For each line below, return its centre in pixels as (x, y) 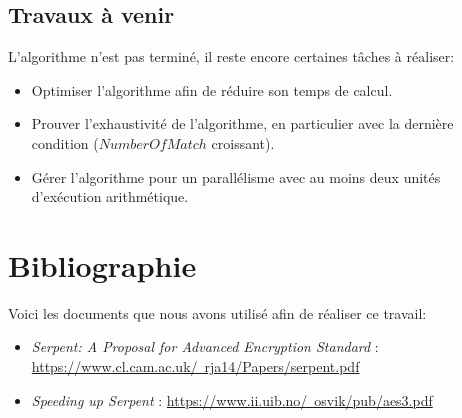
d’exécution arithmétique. (110, 196)
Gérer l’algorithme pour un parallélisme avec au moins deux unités (236, 176)
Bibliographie (102, 264)
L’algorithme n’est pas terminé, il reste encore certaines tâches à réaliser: (231, 56)
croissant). (243, 142)
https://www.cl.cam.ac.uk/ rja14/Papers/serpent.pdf (195, 366)
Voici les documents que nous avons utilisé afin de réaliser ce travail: (217, 312)
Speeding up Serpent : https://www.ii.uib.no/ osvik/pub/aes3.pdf (232, 399)
